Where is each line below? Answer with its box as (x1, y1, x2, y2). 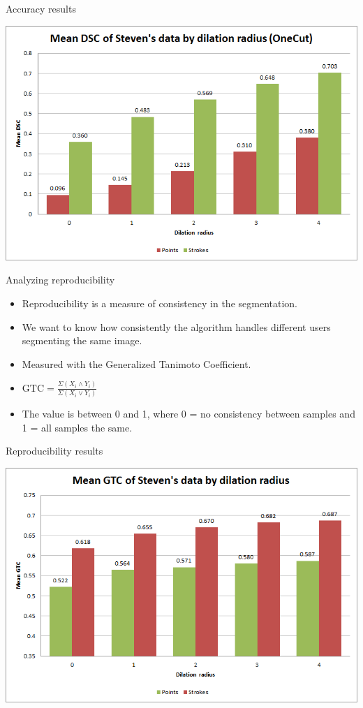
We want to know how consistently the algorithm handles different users (22, 319, 331, 334)
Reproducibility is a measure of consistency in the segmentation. (22, 296, 297, 310)
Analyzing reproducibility (6, 272, 115, 287)
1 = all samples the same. (22, 420, 133, 434)
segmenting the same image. (22, 333, 142, 348)
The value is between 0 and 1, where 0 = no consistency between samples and (22, 406, 355, 420)
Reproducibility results (6, 443, 103, 458)
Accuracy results (6, 1, 76, 15)
